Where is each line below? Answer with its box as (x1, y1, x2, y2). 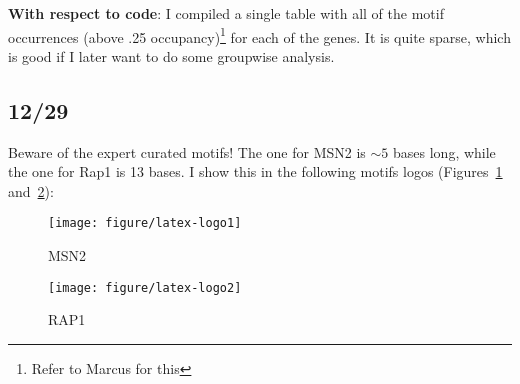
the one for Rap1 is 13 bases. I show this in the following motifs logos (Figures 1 (8, 161, 503, 182)
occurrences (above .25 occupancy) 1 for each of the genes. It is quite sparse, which (8, 23, 511, 47)
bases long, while (393, 141, 496, 162)
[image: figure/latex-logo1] (48, 216, 242, 231)
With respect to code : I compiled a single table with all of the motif (8, 3, 444, 23)
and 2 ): (8, 180, 54, 201)
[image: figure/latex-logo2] (48, 280, 242, 295)
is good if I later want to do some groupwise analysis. (8, 45, 335, 66)
